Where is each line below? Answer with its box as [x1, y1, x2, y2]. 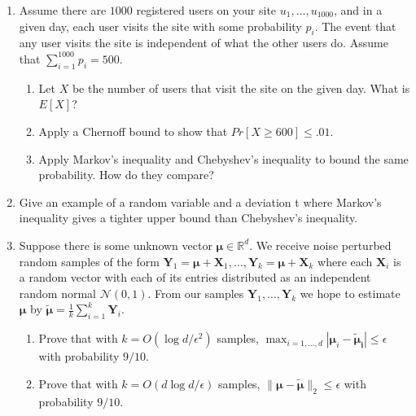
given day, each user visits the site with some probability [19, 17, 302, 34]
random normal [19, 284, 97, 301]
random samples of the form [19, 252, 160, 269]
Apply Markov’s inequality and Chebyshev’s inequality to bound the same [38, 150, 409, 167]
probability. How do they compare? [38, 166, 214, 183]
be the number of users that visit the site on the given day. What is [72, 79, 410, 96]
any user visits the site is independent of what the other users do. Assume [19, 34, 388, 51]
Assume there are [19, 2, 107, 18]
